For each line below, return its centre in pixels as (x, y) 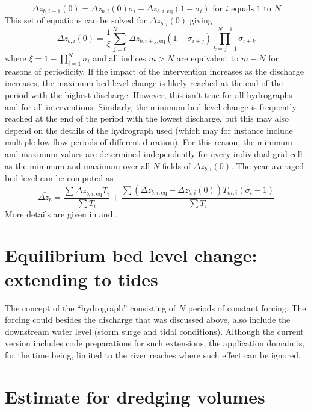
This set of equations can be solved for (76, 20)
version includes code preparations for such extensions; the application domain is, (155, 343)
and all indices (119, 58)
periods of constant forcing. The (247, 307)
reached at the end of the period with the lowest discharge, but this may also (147, 118)
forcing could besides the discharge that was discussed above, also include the (148, 320)
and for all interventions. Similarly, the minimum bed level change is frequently (151, 106)
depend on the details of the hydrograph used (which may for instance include (149, 130)
